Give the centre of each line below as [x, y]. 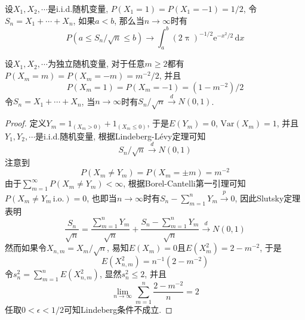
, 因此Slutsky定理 [268, 198]
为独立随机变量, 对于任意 [96, 63]
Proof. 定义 [26, 123]
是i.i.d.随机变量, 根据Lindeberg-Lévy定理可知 [121, 136]
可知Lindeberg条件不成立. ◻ [118, 309]
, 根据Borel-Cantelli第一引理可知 [184, 183]
